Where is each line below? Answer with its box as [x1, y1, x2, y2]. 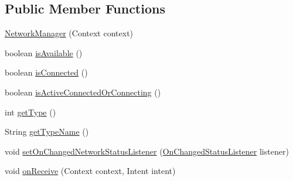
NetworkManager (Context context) [5, 27, 134, 39]
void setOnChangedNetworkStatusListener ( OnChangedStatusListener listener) [5, 145, 289, 157]
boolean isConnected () [5, 66, 88, 78]
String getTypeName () [5, 125, 89, 138]
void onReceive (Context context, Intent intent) [5, 165, 176, 177]
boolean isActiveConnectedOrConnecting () [5, 86, 161, 98]
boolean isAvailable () [5, 46, 83, 59]
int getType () [5, 105, 56, 118]
